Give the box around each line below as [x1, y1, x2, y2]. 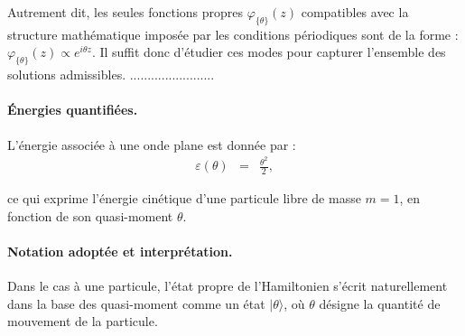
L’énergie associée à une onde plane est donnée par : [7, 135, 296, 154]
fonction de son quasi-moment [7, 206, 173, 225]
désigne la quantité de [319, 294, 441, 313]
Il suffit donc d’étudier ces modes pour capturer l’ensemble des [99, 42, 446, 61]
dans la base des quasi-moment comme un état [7, 294, 265, 313]
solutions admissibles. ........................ [7, 65, 215, 84]
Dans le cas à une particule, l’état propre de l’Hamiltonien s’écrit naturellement [7, 276, 448, 295]
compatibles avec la [301, 3, 409, 21]
